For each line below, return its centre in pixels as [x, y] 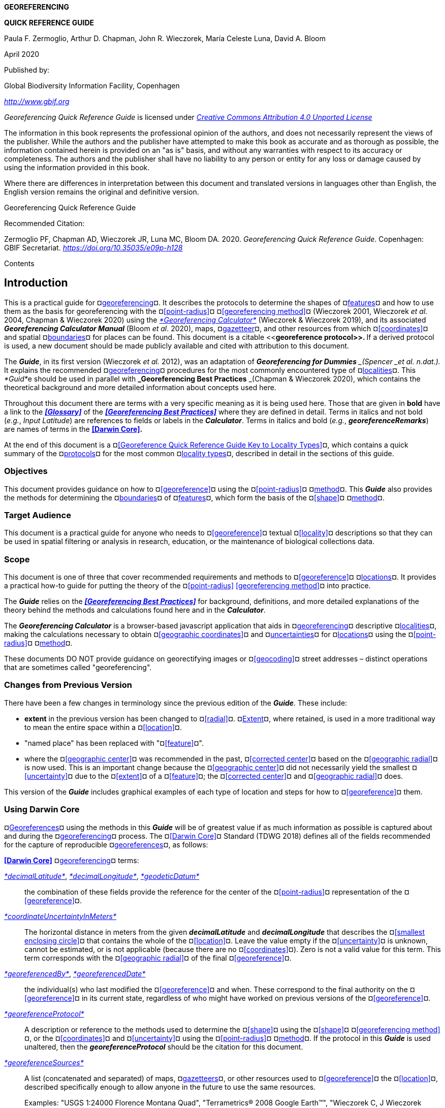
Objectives [26, 471]
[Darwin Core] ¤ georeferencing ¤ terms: [72, 860]
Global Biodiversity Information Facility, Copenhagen [92, 86]
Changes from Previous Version [68, 685]
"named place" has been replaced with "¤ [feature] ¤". [114, 743]
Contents [19, 263]
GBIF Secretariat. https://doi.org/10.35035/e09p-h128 [93, 248]
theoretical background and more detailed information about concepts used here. [140, 387]
